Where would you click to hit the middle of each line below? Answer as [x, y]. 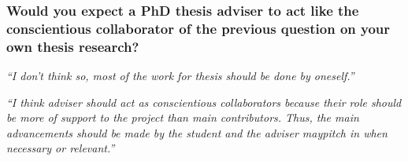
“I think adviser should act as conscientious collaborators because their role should [204, 102]
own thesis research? [73, 46]
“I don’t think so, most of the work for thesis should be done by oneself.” [180, 76]
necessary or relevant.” [61, 148]
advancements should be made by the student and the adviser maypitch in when [197, 132]
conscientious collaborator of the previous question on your [198, 28]
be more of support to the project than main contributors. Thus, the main [183, 117]
